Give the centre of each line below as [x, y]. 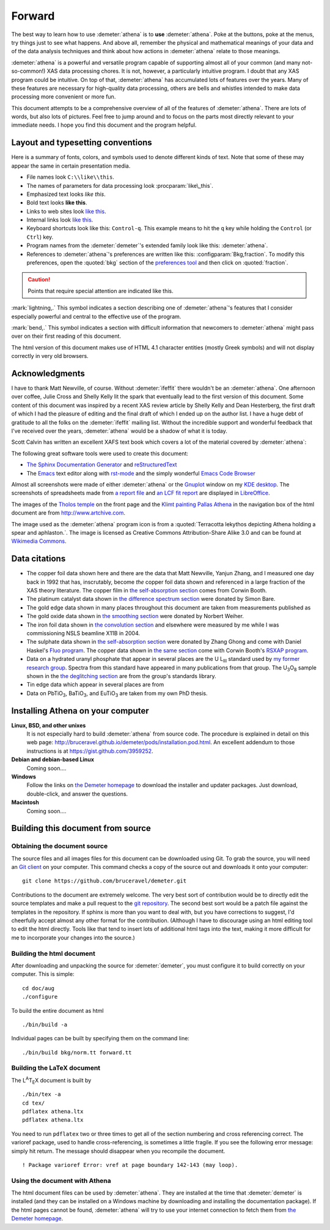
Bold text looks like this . [57, 203]
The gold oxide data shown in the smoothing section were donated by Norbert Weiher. [135, 616]
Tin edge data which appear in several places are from [95, 685]
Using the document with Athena [61, 1180]
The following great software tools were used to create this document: [100, 453]
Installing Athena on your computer [80, 711]
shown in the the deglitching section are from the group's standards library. [121, 676]
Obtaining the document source [60, 846]
